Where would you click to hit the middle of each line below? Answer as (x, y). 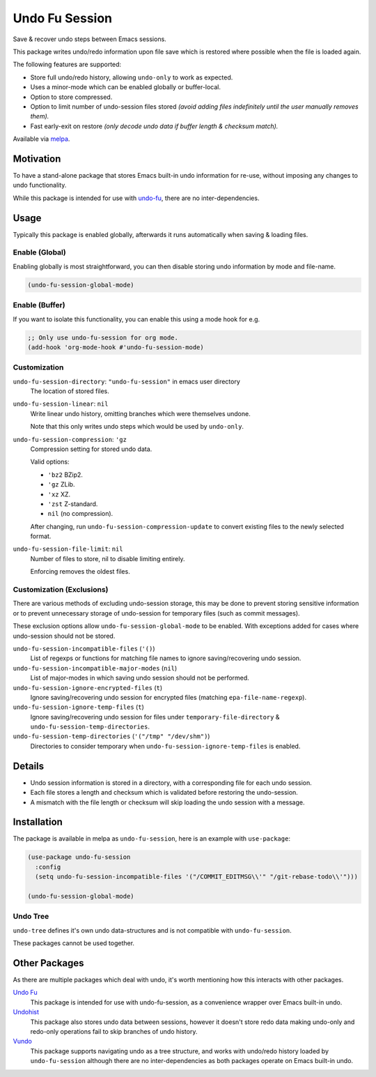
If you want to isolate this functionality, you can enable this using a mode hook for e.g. (136, 319)
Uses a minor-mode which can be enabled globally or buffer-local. (126, 87)
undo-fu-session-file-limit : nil (68, 549)
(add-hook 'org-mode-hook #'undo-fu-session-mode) (116, 347)
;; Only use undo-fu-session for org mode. (103, 337)
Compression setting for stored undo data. (91, 449)
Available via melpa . (41, 139)
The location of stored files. (70, 391)
